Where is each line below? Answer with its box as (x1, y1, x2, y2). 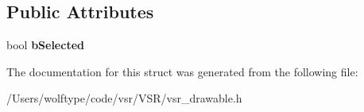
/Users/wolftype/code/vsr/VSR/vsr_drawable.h (6, 90, 242, 106)
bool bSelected (6, 37, 84, 53)
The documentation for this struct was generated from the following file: (6, 63, 358, 79)
